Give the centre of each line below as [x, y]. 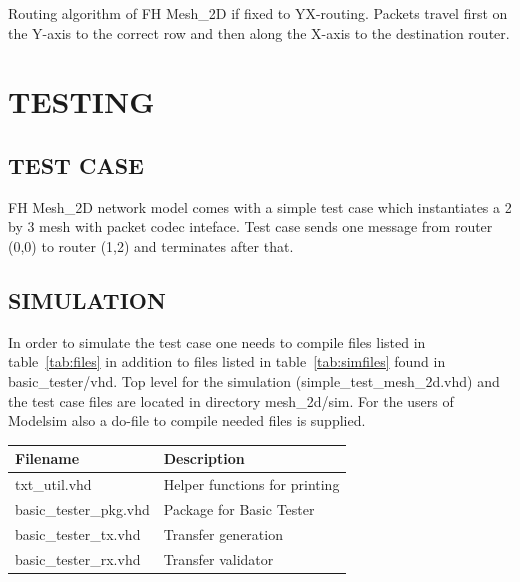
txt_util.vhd [53, 484]
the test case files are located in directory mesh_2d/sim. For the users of [231, 400]
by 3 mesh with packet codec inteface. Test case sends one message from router [250, 226]
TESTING [81, 101]
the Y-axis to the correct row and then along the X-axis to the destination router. [259, 32]
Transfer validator [218, 558]
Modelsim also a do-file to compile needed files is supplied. [187, 420]
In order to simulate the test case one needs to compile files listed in [217, 341]
